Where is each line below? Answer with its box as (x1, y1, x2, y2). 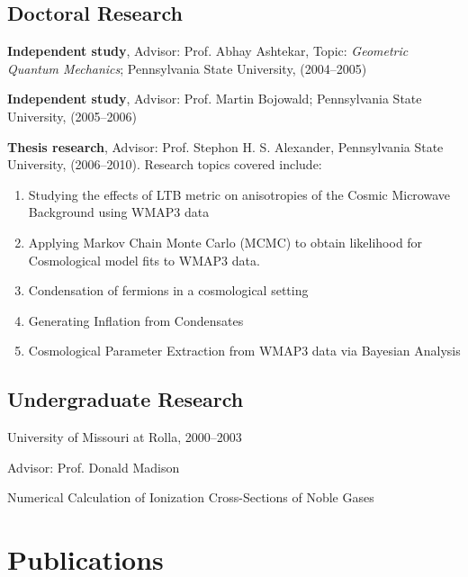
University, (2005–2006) (7, 106, 138, 125)
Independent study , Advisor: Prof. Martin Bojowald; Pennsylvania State (7, 89, 422, 108)
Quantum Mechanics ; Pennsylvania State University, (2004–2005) (7, 59, 367, 77)
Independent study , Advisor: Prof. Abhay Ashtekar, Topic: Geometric (7, 41, 409, 60)
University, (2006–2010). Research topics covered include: (7, 155, 322, 174)
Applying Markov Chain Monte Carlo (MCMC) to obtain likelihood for (28, 232, 423, 251)
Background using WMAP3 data (28, 203, 210, 221)
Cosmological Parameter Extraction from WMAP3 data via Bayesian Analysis (28, 341, 461, 360)
